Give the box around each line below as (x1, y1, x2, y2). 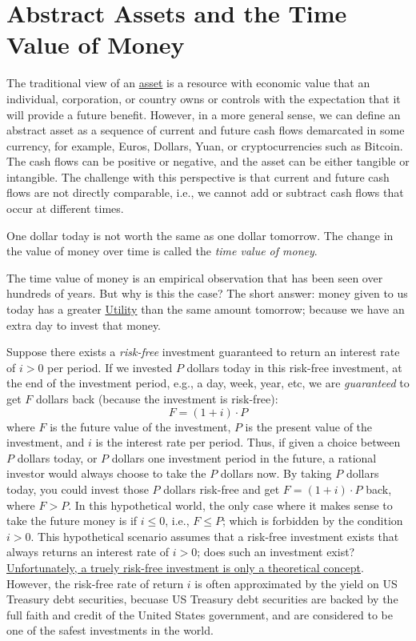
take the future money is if (6, 512, 138, 529)
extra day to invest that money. (6, 316, 162, 333)
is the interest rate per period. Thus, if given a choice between (95, 434, 401, 451)
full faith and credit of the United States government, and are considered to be (6, 606, 393, 623)
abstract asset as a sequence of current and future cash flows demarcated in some (6, 122, 405, 138)
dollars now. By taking (220, 465, 332, 482)
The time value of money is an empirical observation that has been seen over (6, 269, 383, 286)
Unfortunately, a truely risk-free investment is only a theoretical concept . (6, 559, 364, 575)
